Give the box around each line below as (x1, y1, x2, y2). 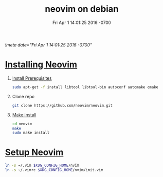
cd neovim (12, 121, 33, 126)
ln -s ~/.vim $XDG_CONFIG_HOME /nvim (5, 163, 79, 168)
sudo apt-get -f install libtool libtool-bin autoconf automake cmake (12, 85, 159, 89)
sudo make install (12, 131, 50, 135)
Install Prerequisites (12, 75, 52, 81)
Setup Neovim (5, 147, 64, 158)
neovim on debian (45, 3, 119, 15)
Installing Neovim (5, 59, 77, 70)
